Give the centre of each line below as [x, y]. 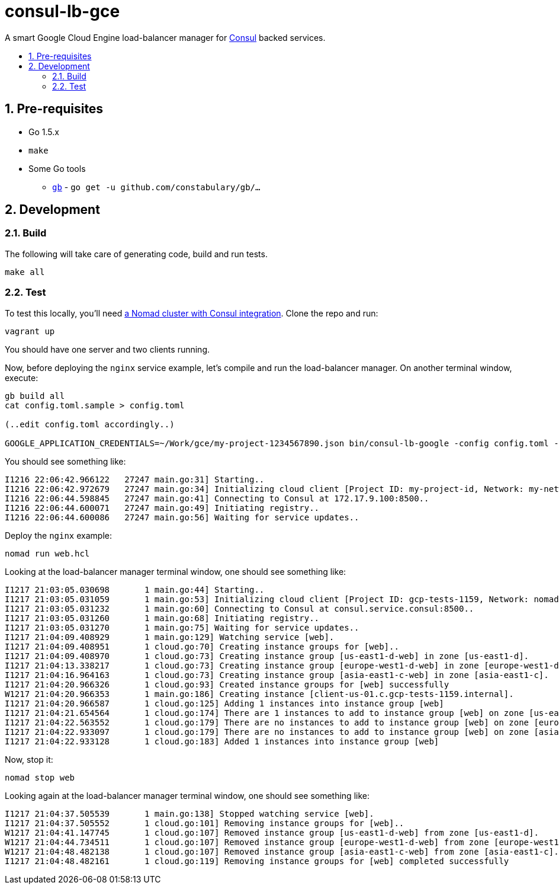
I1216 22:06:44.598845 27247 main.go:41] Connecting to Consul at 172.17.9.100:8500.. [217, 498]
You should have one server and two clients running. [107, 349]
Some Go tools [57, 168]
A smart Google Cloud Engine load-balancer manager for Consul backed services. [165, 37]
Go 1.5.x [44, 132]
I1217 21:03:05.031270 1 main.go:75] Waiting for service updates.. [182, 627]
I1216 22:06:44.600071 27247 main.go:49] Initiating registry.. [162, 508]
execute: [22, 378]
